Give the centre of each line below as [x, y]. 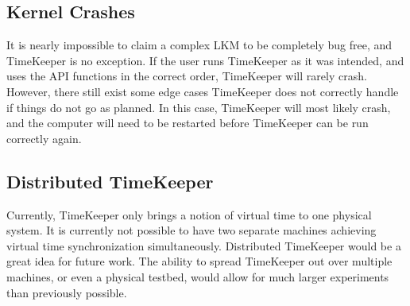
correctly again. [44, 138]
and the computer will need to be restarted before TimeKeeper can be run [188, 123]
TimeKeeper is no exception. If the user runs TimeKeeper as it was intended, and [205, 60]
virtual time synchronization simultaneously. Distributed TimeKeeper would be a [204, 245]
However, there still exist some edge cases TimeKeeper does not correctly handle [203, 91]
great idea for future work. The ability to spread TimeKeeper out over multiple [199, 261]
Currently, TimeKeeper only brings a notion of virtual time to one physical [189, 214]
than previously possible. [67, 292]
